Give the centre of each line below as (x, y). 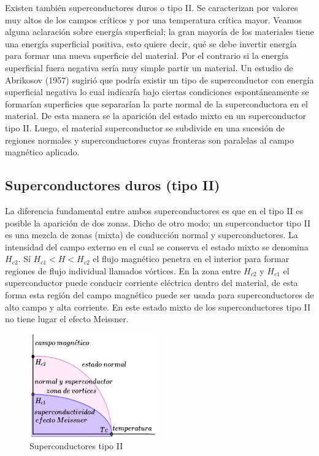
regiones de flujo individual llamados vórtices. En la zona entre (123, 270)
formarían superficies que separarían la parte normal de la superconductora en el (156, 103)
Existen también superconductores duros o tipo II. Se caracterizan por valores (152, 7)
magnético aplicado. (42, 152)
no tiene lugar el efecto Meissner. (67, 319)
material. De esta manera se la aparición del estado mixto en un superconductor (156, 116)
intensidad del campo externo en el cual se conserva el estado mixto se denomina (157, 246)
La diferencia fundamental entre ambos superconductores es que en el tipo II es (154, 210)
